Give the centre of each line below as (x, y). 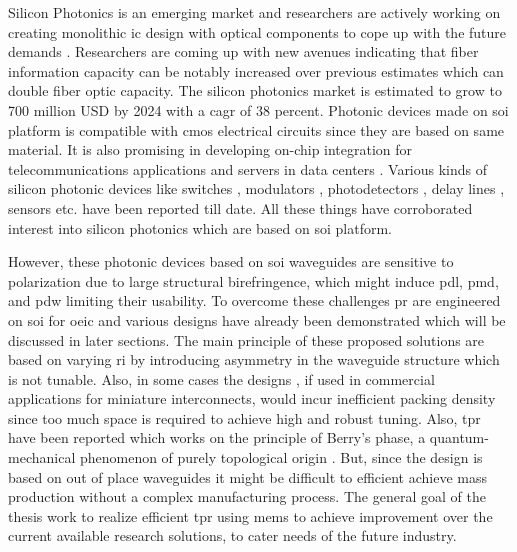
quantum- (459, 437)
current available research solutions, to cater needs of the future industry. (232, 535)
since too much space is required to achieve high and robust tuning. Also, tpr (244, 417)
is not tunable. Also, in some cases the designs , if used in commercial (221, 378)
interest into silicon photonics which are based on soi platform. (200, 227)
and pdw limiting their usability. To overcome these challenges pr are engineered (254, 300)
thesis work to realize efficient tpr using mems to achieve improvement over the (250, 515)
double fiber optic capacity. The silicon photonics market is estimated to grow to (255, 90)
